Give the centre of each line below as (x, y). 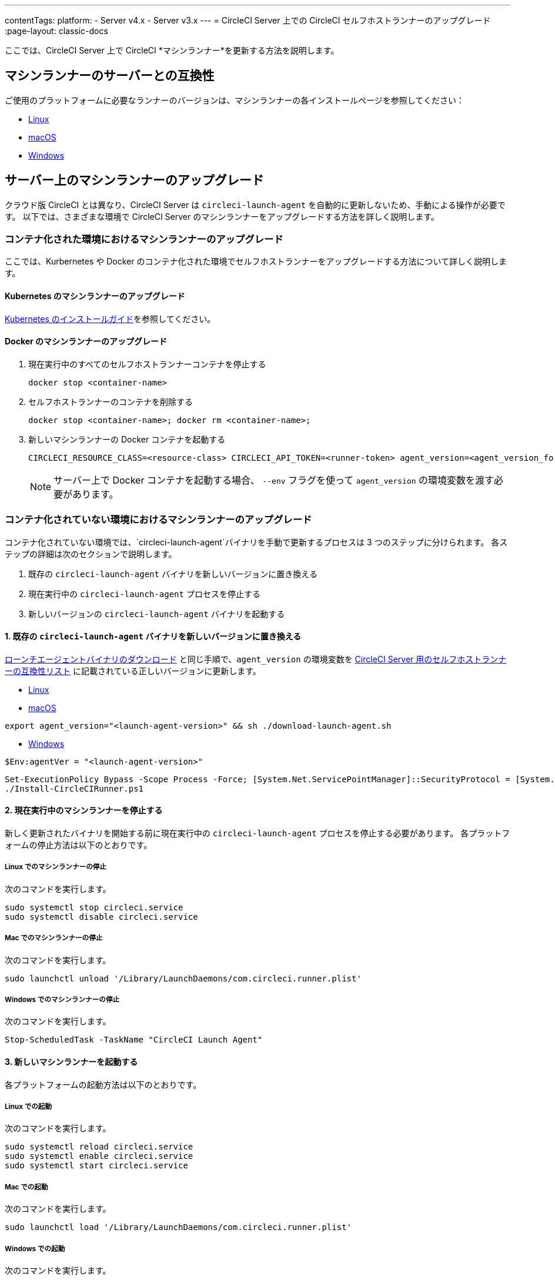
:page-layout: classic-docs (56, 31)
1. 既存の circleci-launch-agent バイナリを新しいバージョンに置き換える (153, 636)
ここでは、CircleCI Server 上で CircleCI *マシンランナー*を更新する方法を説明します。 (172, 50)
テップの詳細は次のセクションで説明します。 (91, 554)
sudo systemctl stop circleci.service (94, 907)
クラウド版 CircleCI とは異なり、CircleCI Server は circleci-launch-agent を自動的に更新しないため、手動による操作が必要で (255, 205)
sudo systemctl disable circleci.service (101, 917)
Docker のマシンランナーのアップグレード (86, 341)
